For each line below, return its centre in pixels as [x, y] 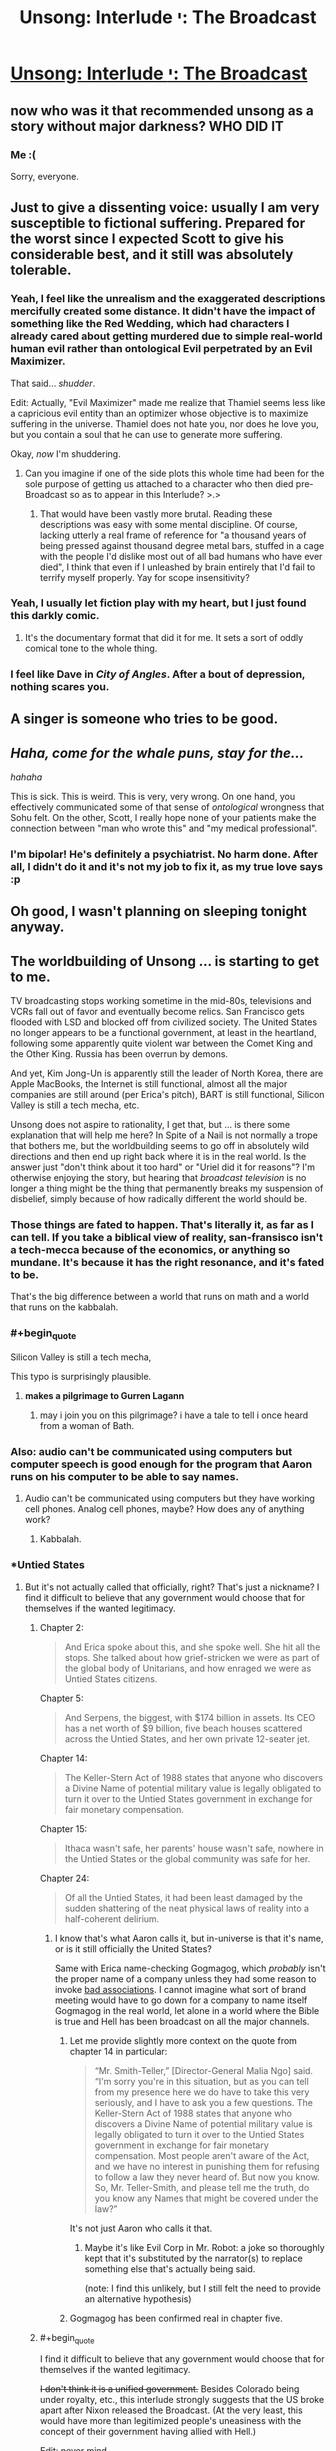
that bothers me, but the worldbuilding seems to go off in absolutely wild [160, 1146]
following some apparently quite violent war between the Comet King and [161, 1043]
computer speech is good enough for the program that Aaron [161, 1464]
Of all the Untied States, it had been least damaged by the [183, 1897]
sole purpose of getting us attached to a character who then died [159, 483]
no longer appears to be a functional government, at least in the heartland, [163, 1033]
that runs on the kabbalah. [64, 1307]
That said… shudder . [53, 383]
